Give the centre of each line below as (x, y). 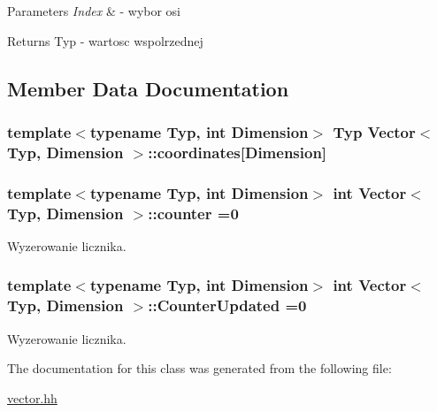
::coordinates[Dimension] (238, 152)
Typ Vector (374, 131)
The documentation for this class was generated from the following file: (199, 368)
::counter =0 (193, 213)
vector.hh (32, 397)
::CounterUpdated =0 (227, 305)
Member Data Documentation (148, 88)
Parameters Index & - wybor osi (94, 11)
